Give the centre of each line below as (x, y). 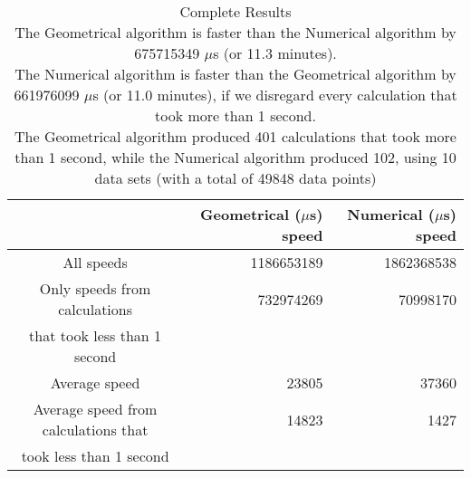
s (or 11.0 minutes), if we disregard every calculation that (275, 95)
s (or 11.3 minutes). (275, 53)
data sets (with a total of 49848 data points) (235, 178)
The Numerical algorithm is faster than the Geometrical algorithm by (235, 74)
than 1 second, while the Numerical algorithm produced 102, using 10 (235, 157)
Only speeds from (95, 288)
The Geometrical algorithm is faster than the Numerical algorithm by (235, 32)
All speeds (95, 262)
